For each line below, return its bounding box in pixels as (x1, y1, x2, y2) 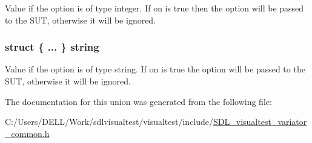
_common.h (5, 127, 50, 139)
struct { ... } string (5, 39, 99, 54)
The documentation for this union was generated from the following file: (5, 95, 272, 107)
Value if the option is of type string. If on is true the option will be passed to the (5, 63, 305, 75)
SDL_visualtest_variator (213, 115, 307, 128)
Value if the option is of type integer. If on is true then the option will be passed (5, 2, 304, 14)
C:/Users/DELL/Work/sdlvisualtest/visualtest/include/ (5, 115, 214, 128)
